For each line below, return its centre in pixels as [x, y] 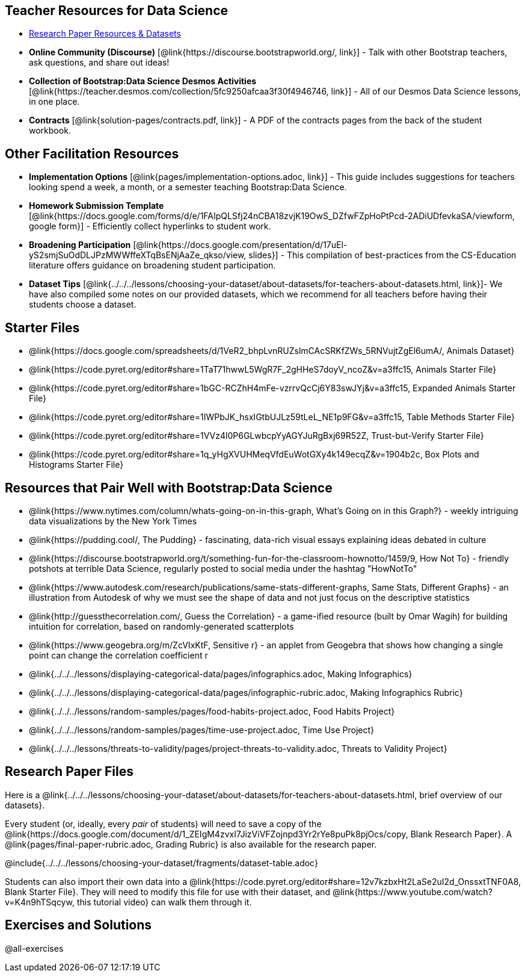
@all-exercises [34, 948]
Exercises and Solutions [78, 925]
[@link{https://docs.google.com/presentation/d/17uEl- [240, 245]
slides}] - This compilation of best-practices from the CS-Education [382, 255]
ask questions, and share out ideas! [99, 63]
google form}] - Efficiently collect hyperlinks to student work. [150, 226]
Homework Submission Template [97, 206]
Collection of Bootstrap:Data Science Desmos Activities [143, 81]
